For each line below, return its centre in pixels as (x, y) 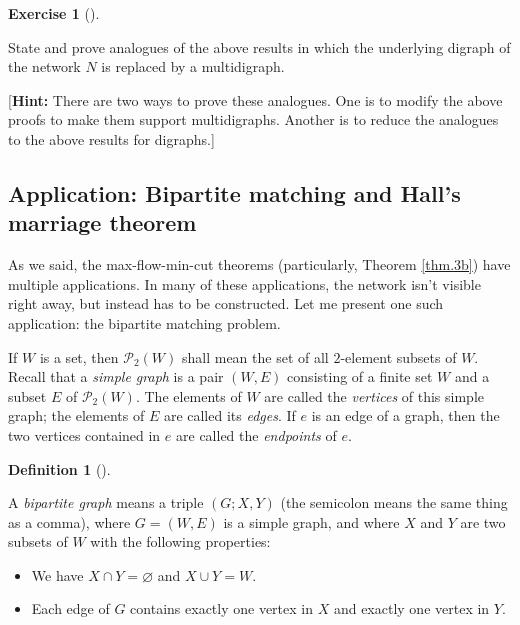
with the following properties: (180, 541)
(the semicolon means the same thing (394, 502)
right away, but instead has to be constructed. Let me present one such (226, 303)
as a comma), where (69, 521)
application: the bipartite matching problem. (144, 322)
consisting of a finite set (360, 376)
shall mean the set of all (255, 356)
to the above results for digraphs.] (111, 138)
